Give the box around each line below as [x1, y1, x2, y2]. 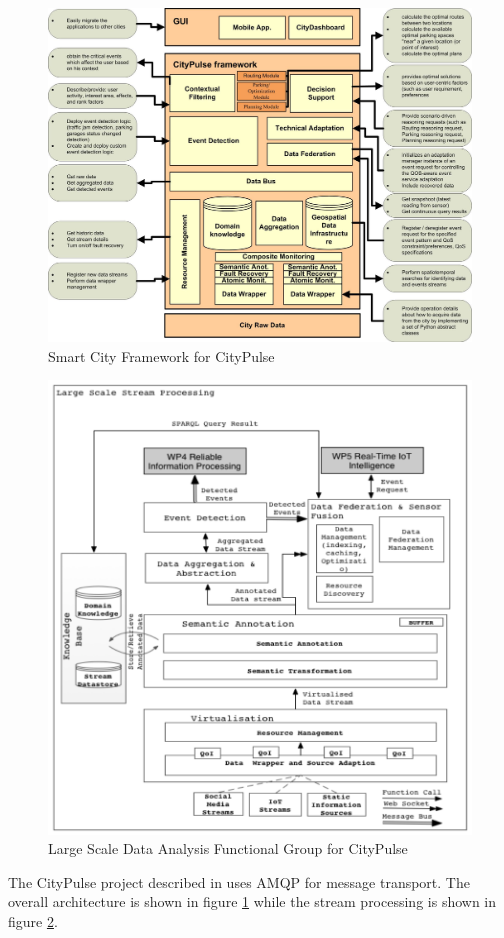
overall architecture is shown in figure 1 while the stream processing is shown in [8, 891, 497, 912]
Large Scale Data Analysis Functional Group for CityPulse [48, 838, 408, 859]
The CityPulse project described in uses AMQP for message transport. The [8, 871, 470, 892]
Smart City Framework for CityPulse [48, 345, 275, 366]
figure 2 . [8, 910, 58, 931]
